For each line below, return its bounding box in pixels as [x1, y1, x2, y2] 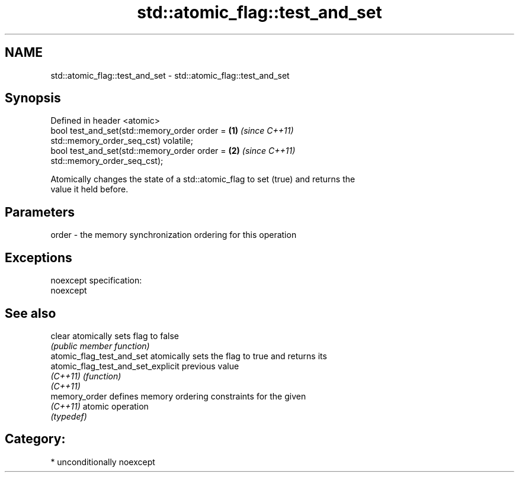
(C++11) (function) [50, 370, 121, 381]
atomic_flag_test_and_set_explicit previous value [50, 360, 239, 371]
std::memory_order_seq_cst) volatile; [50, 136, 193, 146]
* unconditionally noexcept [50, 456, 155, 467]
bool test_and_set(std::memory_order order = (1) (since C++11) [50, 125, 294, 136]
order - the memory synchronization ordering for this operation [50, 230, 297, 240]
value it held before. [50, 184, 129, 195]
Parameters [5, 204, 75, 220]
